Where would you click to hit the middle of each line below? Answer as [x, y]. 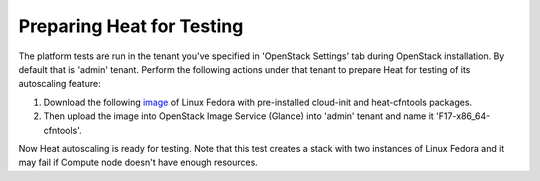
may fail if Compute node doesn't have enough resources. [138, 162]
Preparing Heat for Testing [131, 26]
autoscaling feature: [59, 84]
